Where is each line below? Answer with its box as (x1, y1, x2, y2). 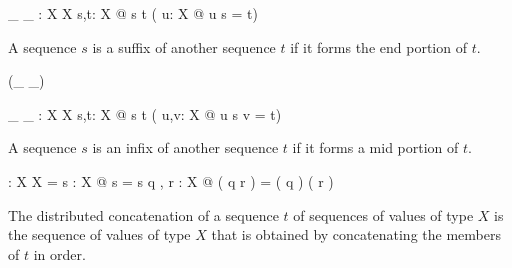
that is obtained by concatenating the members (211, 224, 501, 245)
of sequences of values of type (293, 204, 474, 225)
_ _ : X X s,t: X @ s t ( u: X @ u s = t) (8, 3, 258, 23)
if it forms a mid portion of (292, 137, 459, 158)
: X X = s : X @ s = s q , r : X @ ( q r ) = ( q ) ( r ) (8, 170, 334, 191)
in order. (33, 243, 86, 264)
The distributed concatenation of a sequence (8, 204, 279, 225)
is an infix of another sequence (92, 137, 279, 158)
